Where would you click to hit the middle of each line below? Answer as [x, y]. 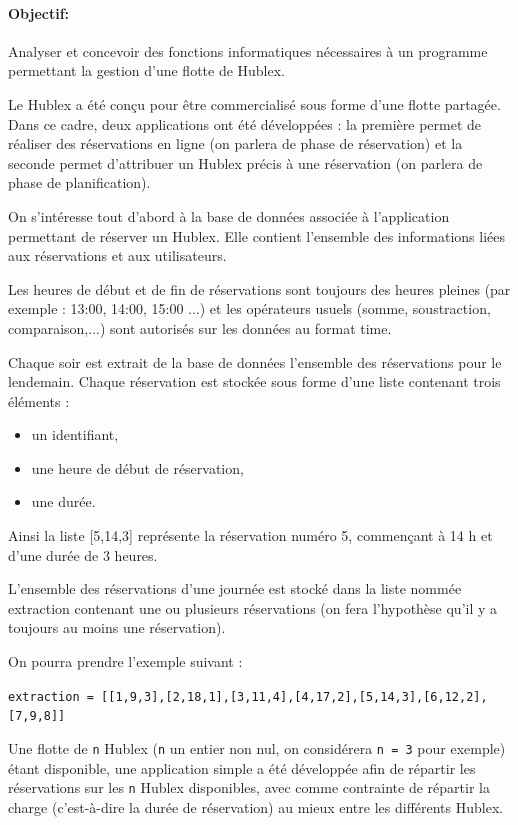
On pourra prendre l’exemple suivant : [125, 661]
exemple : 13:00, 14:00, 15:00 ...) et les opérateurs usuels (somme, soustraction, [249, 308]
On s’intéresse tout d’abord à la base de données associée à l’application [229, 215]
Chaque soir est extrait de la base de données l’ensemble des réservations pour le [255, 361]
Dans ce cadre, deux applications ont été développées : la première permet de [245, 123]
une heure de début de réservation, [137, 467]
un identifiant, [75, 434]
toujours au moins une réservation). [117, 627]
